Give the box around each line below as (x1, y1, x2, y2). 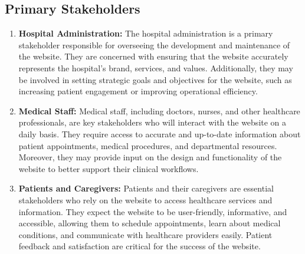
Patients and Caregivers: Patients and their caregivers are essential (18, 182, 274, 194)
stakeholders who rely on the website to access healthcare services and (18, 193, 273, 206)
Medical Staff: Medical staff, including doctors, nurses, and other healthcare (18, 104, 300, 117)
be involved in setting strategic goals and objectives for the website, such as (18, 73, 292, 85)
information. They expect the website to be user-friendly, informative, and (18, 205, 287, 217)
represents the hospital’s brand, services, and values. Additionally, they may (18, 61, 293, 74)
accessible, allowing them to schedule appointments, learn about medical (18, 217, 281, 229)
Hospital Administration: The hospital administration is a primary (18, 27, 273, 39)
